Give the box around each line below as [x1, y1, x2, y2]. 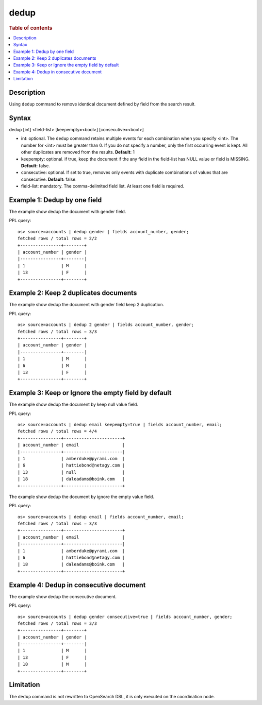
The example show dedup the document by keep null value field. [9, 401, 138, 408]
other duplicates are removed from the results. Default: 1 [21, 149, 135, 155]
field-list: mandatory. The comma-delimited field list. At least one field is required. [21, 183, 184, 189]
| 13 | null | [17, 469, 126, 475]
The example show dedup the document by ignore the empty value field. [9, 494, 155, 499]
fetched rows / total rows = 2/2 [17, 236, 97, 241]
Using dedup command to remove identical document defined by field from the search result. [9, 101, 196, 107]
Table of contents [9, 24, 53, 31]
